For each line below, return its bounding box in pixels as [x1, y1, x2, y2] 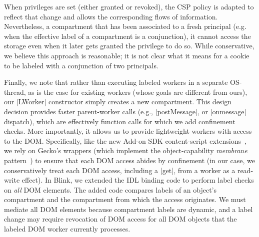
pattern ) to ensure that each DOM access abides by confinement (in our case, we [4, 155, 255, 165]
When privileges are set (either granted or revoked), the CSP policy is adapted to [4, 1, 254, 11]
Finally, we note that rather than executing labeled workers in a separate [4, 77, 228, 87]
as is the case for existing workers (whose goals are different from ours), [28, 86, 247, 97]
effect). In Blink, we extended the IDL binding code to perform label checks [21, 175, 254, 185]
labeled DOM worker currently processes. [4, 224, 130, 234]
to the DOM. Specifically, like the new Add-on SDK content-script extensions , [4, 135, 246, 146]
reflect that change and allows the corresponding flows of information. [4, 11, 218, 21]
